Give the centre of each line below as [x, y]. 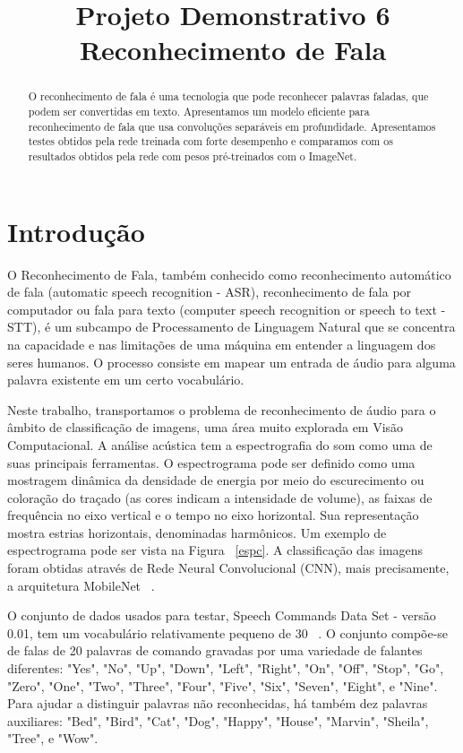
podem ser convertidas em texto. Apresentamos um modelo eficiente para [199, 112]
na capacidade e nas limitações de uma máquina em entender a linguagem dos [222, 344]
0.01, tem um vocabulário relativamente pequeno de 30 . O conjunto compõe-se [228, 632]
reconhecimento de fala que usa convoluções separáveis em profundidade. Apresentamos [232, 126]
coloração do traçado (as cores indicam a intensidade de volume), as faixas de [220, 497]
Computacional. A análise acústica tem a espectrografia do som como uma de [220, 444]
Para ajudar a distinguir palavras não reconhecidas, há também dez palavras [218, 703]
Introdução [76, 231]
